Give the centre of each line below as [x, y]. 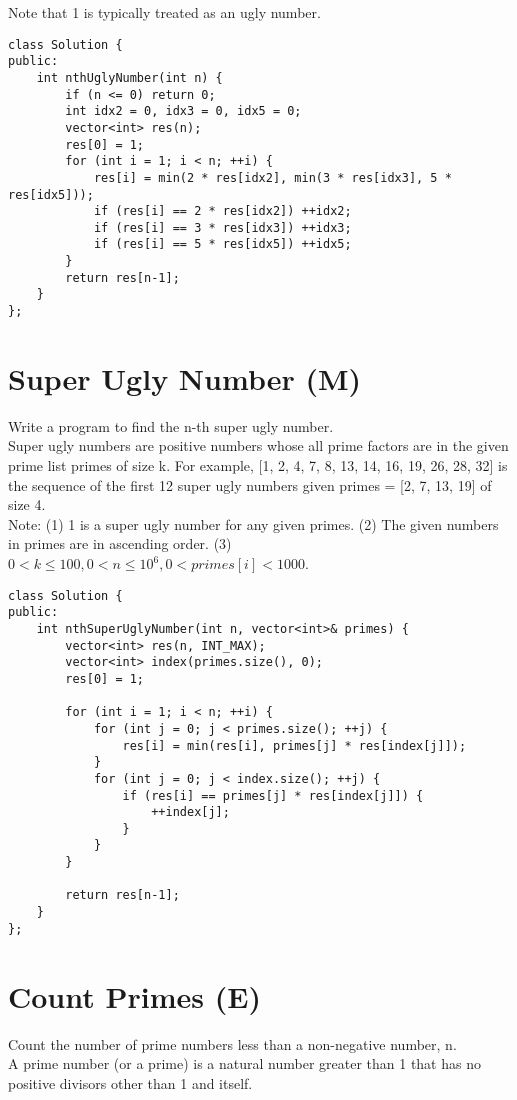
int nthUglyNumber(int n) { [129, 77]
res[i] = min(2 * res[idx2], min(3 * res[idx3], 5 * [272, 177]
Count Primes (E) [134, 995]
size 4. [27, 504]
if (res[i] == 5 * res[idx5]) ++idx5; [222, 244]
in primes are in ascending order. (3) [120, 543]
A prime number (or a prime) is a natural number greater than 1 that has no [244, 1063]
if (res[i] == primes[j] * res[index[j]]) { [273, 795]
